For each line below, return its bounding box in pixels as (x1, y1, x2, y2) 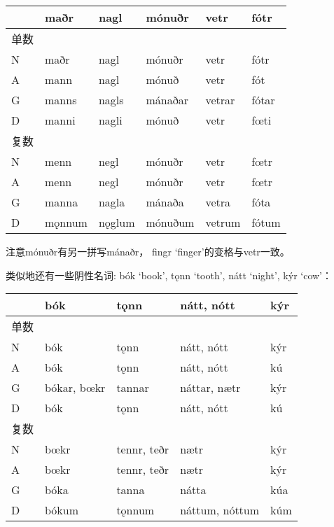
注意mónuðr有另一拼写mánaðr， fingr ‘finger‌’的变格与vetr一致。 (6, 244, 290, 258)
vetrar (205, 92, 235, 108)
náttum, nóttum (180, 502, 260, 519)
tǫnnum (116, 502, 155, 519)
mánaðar (146, 92, 188, 108)
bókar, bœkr (45, 379, 106, 396)
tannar (116, 379, 149, 396)
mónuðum (146, 214, 195, 230)
